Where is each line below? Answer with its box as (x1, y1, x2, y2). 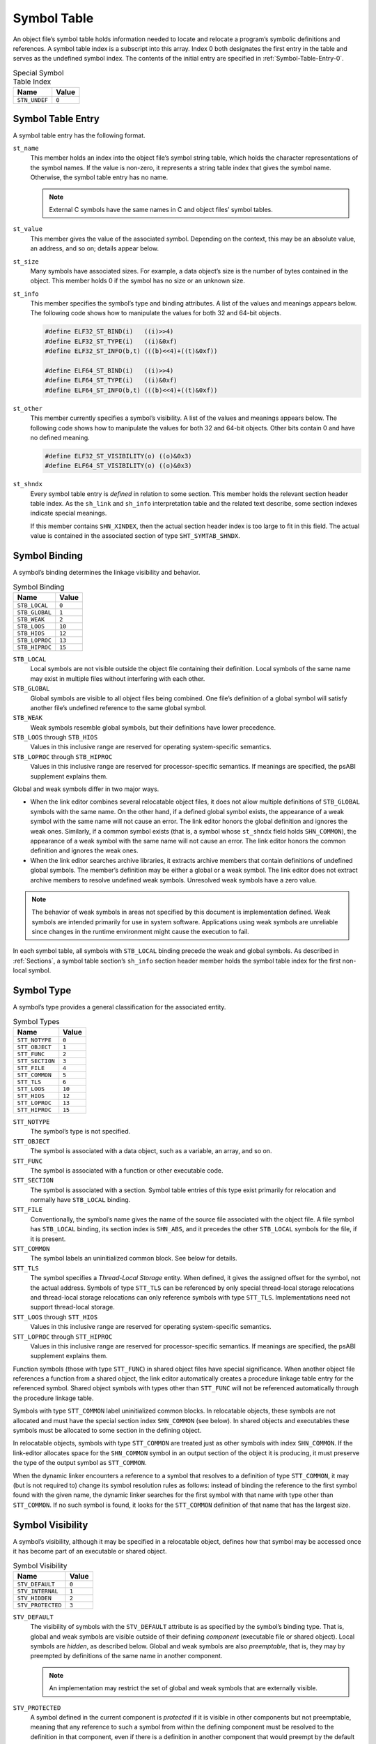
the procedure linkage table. (13, 1394, 94, 1402)
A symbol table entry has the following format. (13, 131, 146, 140)
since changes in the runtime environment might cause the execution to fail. (31, 928, 250, 936)
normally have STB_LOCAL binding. (30, 1196, 131, 1204)
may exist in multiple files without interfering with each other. (30, 674, 205, 683)
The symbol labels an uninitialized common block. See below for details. (30, 1254, 237, 1263)
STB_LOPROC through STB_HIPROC (13, 752, 113, 760)
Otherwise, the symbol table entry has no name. (30, 173, 169, 181)
